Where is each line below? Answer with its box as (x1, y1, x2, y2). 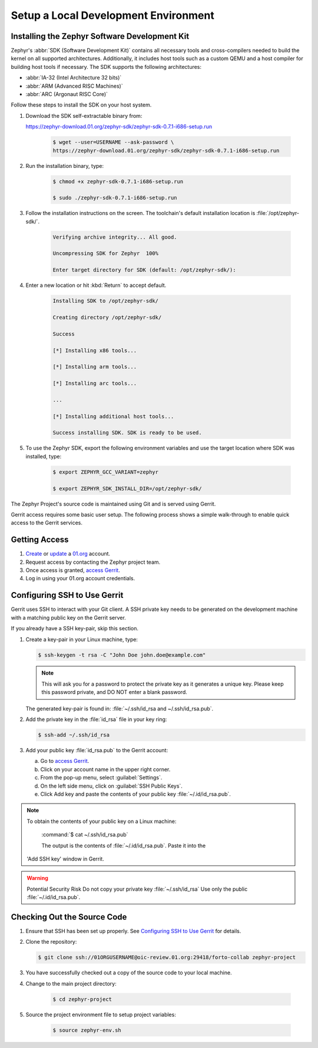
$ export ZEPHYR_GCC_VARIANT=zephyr (52, 468, 159, 475)
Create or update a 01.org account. (25, 550, 111, 557)
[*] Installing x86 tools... (52, 347, 137, 353)
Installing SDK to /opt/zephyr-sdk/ (52, 297, 159, 305)
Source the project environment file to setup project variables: (25, 1011, 176, 1018)
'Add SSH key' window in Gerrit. (26, 855, 104, 862)
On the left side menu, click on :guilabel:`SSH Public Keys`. (40, 782, 183, 789)
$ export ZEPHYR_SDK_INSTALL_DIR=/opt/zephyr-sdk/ (52, 485, 203, 492)
